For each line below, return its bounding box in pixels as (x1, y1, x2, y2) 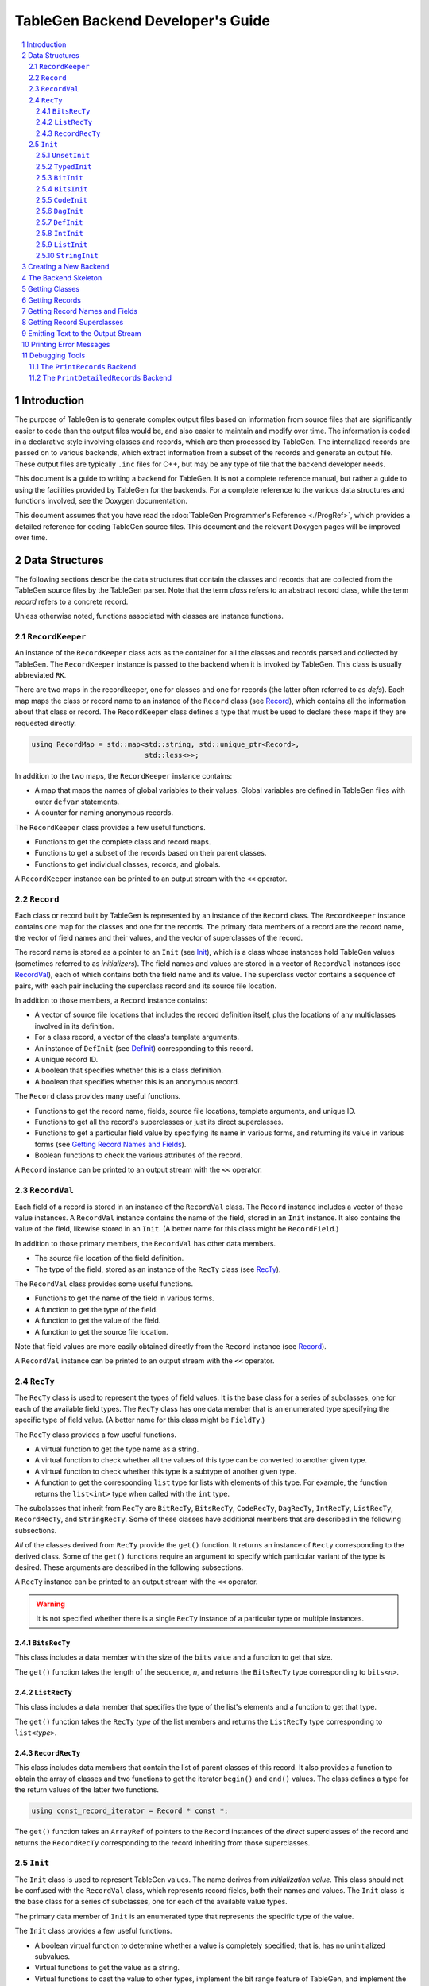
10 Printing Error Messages (21, 340, 110, 350)
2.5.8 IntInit (36, 229, 83, 238)
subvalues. (34, 1952, 71, 1961)
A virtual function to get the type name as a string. (34, 1444, 199, 1454)
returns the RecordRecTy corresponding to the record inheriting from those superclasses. (14, 1837, 311, 1847)
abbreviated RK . (14, 670, 67, 680)
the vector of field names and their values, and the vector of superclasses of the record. (14, 933, 303, 943)
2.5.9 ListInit (36, 239, 88, 249)
